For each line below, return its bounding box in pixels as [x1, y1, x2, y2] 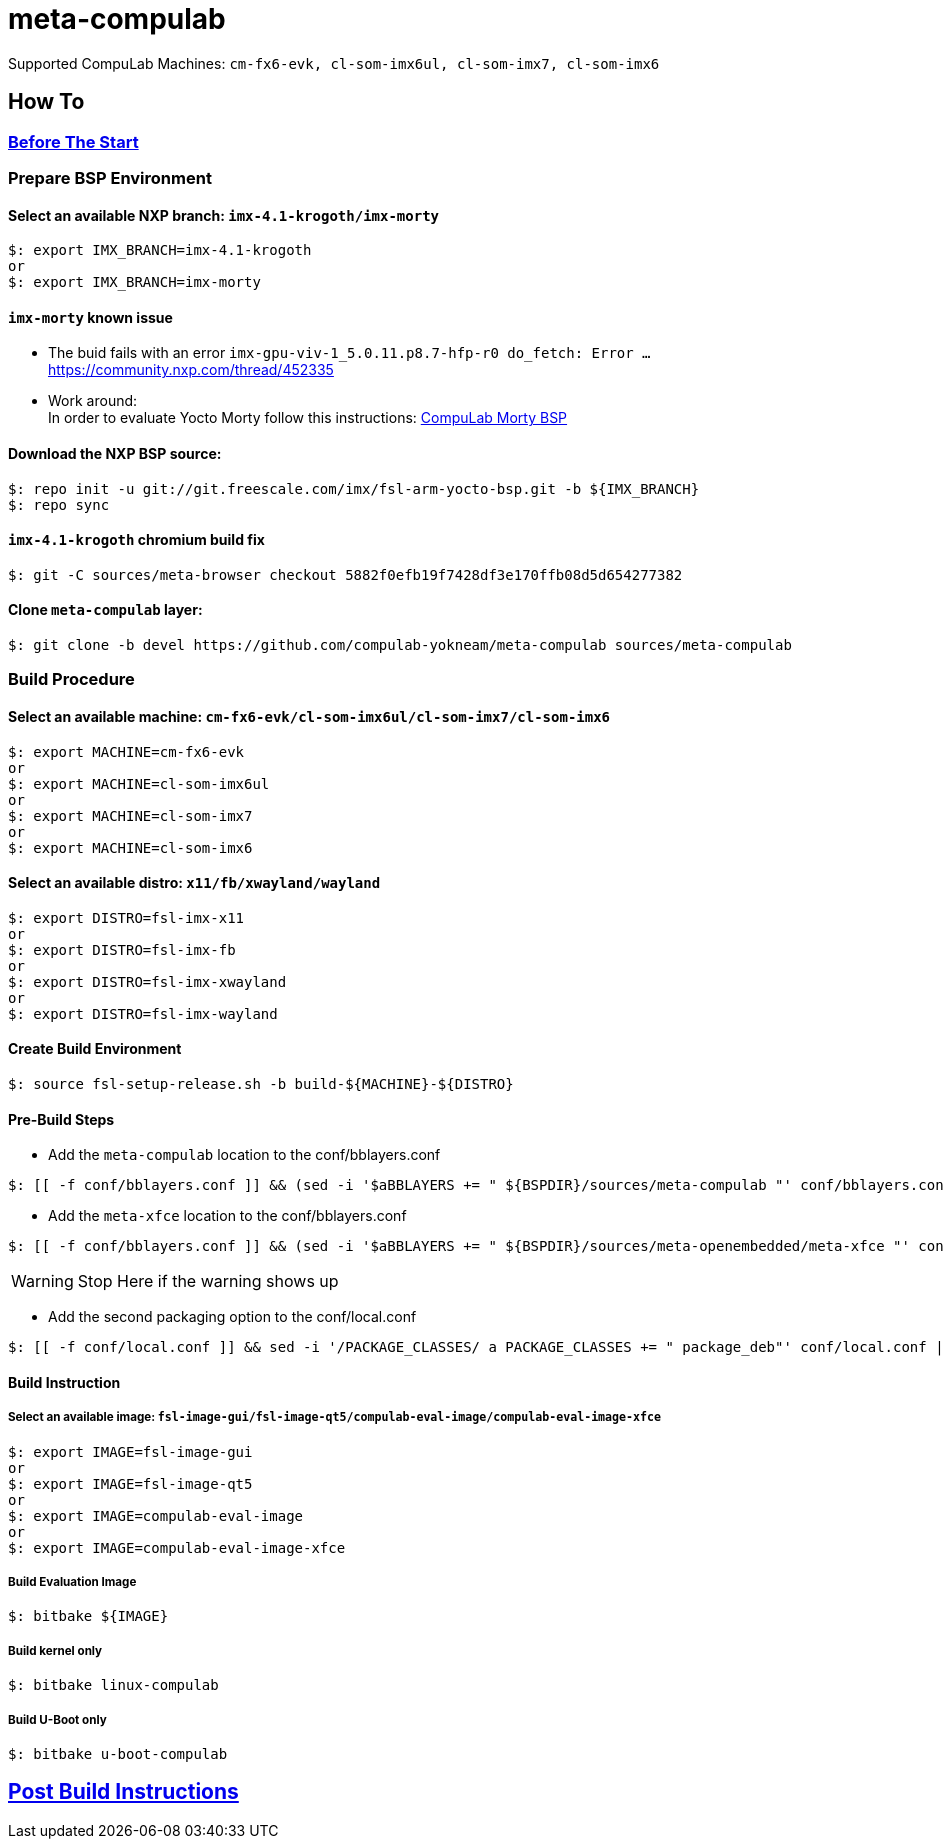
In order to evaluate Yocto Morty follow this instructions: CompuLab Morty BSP [48, 409, 568, 427]
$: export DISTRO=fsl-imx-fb [8, 941, 236, 958]
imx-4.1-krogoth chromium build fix [8, 531, 265, 549]
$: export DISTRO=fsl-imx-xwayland [8, 973, 287, 990]
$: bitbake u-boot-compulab [8, 1746, 228, 1763]
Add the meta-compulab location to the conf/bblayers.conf [48, 1146, 441, 1164]
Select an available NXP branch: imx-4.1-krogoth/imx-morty [8, 206, 439, 224]
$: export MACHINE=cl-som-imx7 [8, 807, 253, 824]
